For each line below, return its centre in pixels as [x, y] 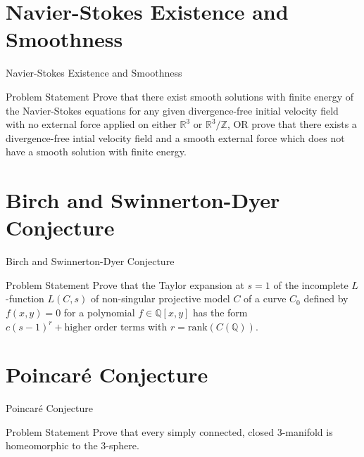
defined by [326, 298]
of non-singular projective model [161, 298]
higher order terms [105, 327]
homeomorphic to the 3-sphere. [73, 445]
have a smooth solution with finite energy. [96, 152]
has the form [220, 312]
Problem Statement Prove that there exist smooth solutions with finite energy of [180, 96]
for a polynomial [99, 312]
